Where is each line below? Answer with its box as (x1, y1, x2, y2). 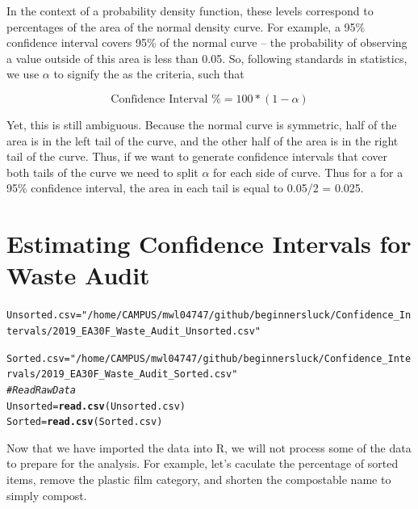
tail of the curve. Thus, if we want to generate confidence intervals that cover (6, 148, 387, 165)
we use (6, 65, 40, 82)
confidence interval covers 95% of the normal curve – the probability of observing (6, 34, 408, 51)
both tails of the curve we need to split (6, 163, 199, 180)
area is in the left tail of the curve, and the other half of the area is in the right (6, 132, 399, 149)
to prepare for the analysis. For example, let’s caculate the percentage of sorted (6, 455, 399, 472)
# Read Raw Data (6, 384, 76, 396)
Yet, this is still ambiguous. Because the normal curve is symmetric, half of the (6, 116, 397, 133)
